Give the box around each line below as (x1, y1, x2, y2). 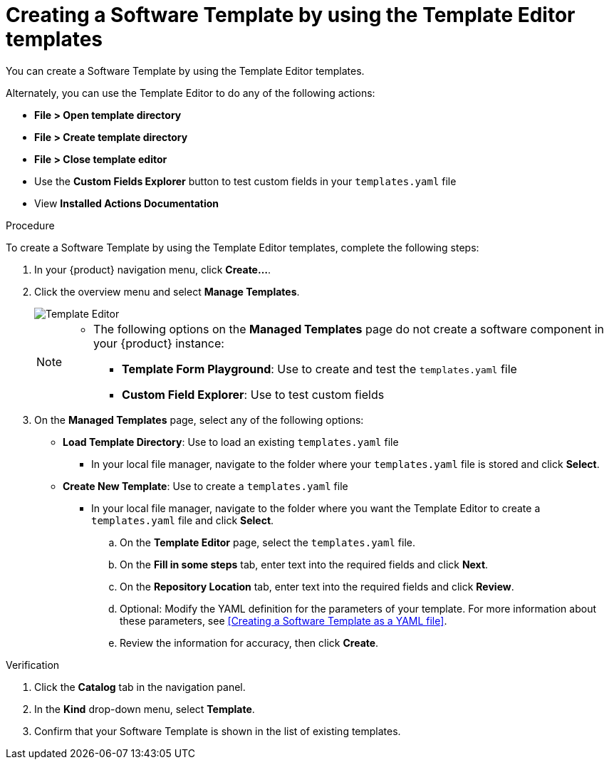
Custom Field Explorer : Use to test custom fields (122, 387, 385, 402)
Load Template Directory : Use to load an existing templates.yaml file (63, 435, 399, 448)
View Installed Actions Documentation (34, 197, 219, 209)
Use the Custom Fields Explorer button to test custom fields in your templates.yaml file (34, 175, 457, 187)
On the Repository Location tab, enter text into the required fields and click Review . (120, 580, 514, 593)
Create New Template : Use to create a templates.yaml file (63, 479, 348, 492)
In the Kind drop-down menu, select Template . (34, 702, 255, 715)
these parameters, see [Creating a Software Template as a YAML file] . (120, 614, 447, 627)
